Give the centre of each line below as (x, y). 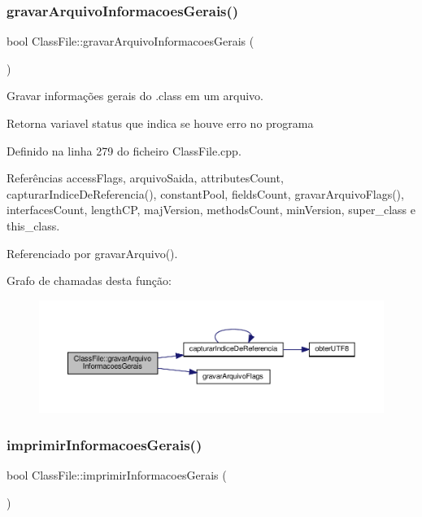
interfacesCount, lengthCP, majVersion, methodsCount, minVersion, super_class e (211, 210)
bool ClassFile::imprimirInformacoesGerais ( (117, 475)
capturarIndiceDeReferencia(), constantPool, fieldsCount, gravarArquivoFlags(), (205, 193)
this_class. (33, 225)
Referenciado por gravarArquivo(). (92, 253)
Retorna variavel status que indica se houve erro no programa (160, 123)
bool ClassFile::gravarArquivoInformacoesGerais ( (131, 41)
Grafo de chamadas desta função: (89, 280)
